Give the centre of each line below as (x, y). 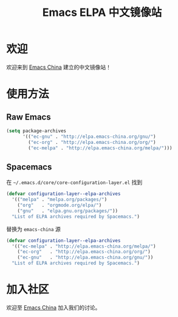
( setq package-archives (36, 131)
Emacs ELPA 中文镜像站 (102, 12)
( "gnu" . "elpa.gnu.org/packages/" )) (68, 211)
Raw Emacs (29, 117)
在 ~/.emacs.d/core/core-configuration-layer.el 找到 (74, 182)
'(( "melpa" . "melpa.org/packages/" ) (60, 200)
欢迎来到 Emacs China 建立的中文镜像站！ (59, 67)
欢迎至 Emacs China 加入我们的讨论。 (53, 307)
